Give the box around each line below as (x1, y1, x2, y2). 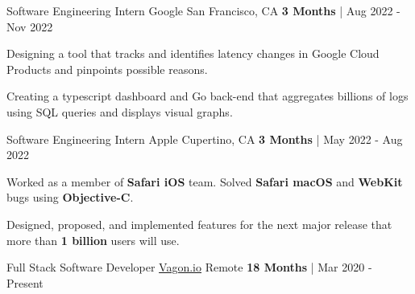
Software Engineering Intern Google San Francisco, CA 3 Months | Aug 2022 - (6, 2, 400, 18)
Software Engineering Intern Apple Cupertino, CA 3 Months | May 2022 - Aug (6, 130, 403, 147)
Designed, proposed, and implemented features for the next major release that (6, 215, 392, 232)
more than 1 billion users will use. (6, 231, 180, 248)
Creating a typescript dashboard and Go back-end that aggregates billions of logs (6, 88, 409, 104)
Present (6, 274, 44, 291)
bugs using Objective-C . (6, 189, 134, 206)
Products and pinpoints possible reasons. (6, 60, 208, 77)
